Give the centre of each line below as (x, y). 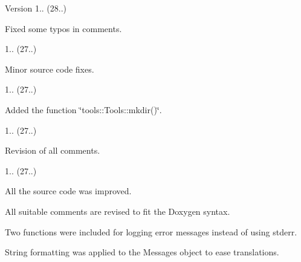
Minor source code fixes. (50, 69)
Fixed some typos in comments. (63, 28)
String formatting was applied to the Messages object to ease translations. (142, 252)
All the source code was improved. (68, 191)
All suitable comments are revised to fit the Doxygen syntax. (118, 211)
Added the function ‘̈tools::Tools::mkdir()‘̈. (83, 109)
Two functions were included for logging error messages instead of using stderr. (151, 231)
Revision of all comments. (53, 150)
